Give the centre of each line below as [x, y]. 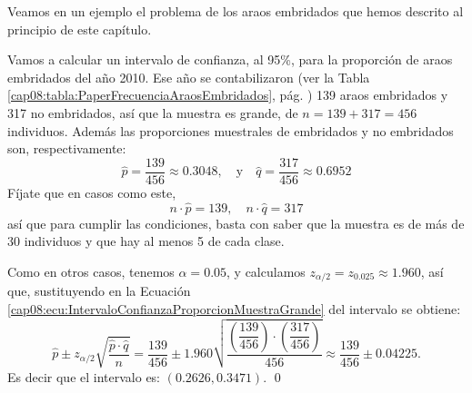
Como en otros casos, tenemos [91, 271]
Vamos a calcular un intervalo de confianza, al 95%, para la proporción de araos [230, 59]
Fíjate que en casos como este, [92, 192]
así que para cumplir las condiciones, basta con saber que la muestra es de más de [236, 223]
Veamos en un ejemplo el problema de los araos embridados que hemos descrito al [236, 11]
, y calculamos [266, 271]
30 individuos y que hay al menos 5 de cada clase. [146, 241]
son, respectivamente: [67, 148]
